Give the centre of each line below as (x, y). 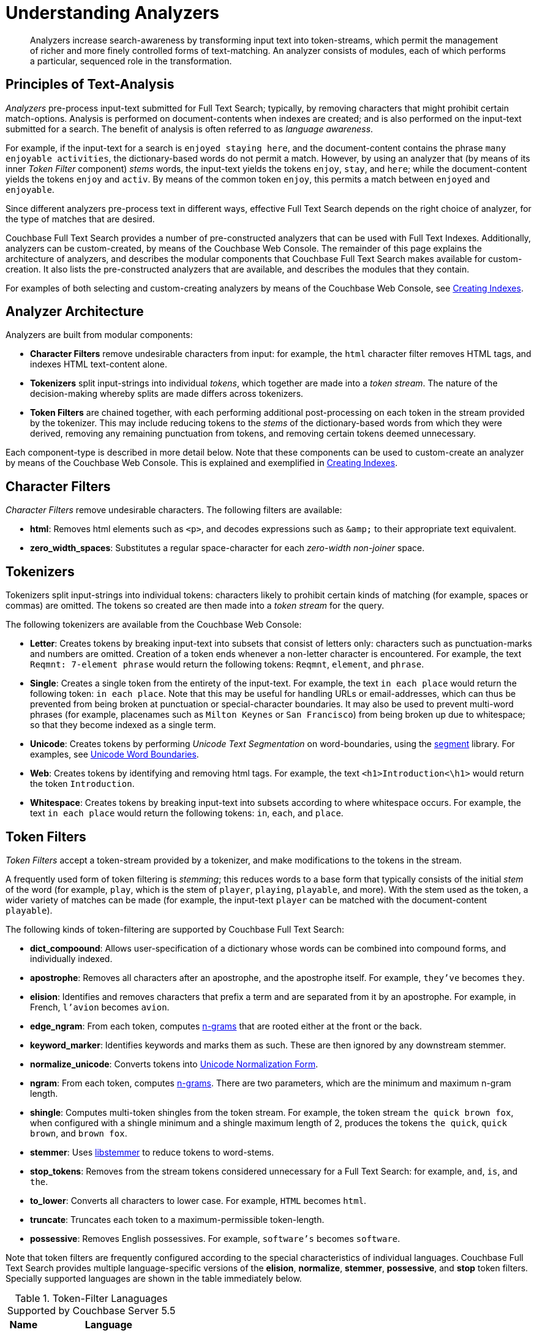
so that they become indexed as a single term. (123, 725)
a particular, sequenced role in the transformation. (131, 61)
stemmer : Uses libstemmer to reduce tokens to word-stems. (152, 1152)
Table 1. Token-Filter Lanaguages (91, 1298)
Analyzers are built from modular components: (99, 335)
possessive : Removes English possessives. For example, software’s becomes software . (215, 1238)
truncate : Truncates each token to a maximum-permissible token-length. (177, 1219)
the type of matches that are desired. (80, 219)
